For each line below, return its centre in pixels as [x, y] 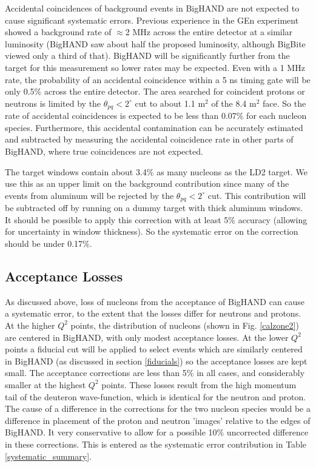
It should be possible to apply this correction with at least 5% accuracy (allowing [156, 219]
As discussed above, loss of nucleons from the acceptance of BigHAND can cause [155, 301]
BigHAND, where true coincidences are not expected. [104, 151]
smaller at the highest [45, 384]
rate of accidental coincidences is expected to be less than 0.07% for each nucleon [156, 116]
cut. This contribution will [257, 195]
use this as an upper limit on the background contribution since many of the [147, 183]
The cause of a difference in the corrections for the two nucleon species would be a [158, 408]
